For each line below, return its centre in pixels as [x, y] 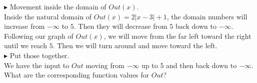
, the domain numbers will [207, 16]
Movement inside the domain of [58, 6]
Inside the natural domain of [48, 16]
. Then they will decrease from [120, 26]
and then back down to [201, 65]
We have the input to [37, 65]
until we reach [25, 45]
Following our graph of [39, 36]
